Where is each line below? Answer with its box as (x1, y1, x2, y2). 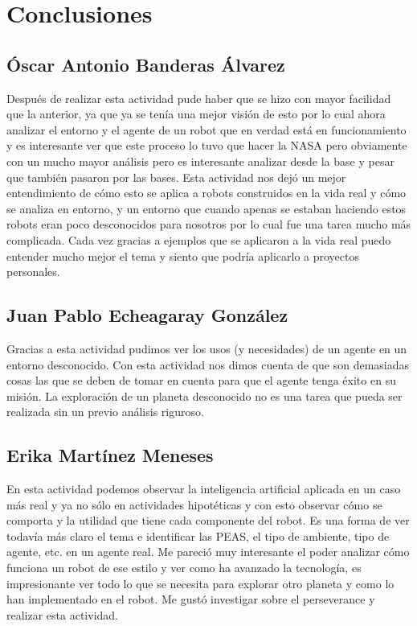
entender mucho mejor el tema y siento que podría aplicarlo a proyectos (6, 247, 359, 264)
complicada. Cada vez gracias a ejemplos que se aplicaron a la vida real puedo (6, 231, 391, 248)
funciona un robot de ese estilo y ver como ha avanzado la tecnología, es (6, 559, 362, 576)
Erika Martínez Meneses (6, 443, 214, 467)
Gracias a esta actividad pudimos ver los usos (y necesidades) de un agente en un (6, 340, 407, 356)
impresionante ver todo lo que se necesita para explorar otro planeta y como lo (6, 575, 395, 591)
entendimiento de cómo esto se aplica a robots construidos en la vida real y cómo (6, 184, 407, 201)
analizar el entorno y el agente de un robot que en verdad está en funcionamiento (6, 121, 407, 138)
